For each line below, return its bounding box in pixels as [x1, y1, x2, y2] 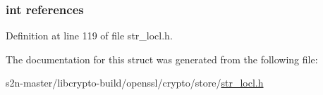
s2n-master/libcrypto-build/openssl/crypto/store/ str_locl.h [6, 75, 264, 90]
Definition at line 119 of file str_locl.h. [6, 28, 173, 43]
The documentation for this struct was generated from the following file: [6, 51, 318, 66]
